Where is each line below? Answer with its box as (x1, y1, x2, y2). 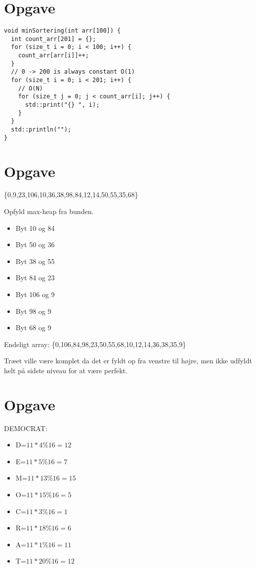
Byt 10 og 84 (15, 222, 55, 233)
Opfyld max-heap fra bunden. (4, 206, 94, 217)
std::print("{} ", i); (25, 101, 100, 109)
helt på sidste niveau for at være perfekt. (4, 365, 128, 375)
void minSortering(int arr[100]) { (4, 27, 121, 35)
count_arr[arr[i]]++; (18, 52, 89, 59)
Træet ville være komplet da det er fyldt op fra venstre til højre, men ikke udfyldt (4, 355, 252, 366)
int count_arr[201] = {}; (11, 35, 96, 43)
